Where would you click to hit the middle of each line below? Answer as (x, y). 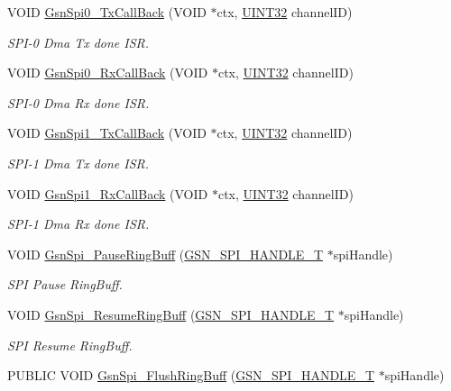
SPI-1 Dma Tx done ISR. (78, 163)
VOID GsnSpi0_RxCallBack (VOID (108, 73)
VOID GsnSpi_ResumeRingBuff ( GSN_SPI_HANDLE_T (171, 314)
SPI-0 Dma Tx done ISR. (78, 42)
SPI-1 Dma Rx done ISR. (78, 224)
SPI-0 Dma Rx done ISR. (78, 102)
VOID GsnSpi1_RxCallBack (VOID (108, 193)
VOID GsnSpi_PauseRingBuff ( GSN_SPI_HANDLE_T (166, 254)
